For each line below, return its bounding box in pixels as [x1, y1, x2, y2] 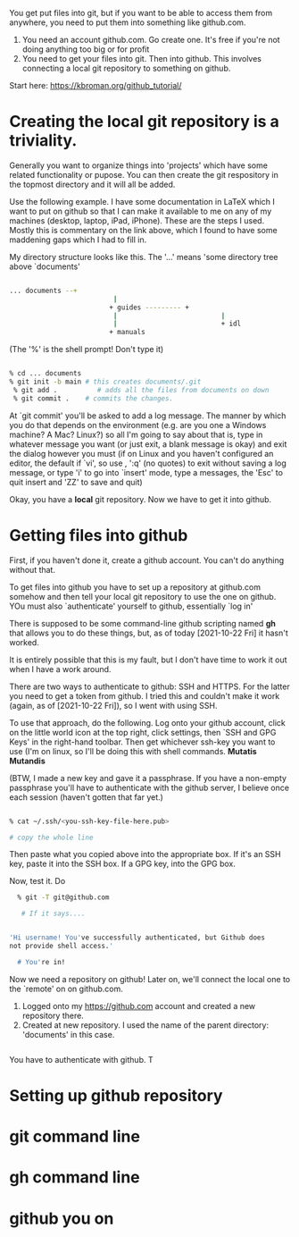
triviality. [9, 130, 78, 151]
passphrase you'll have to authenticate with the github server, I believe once [9, 782, 290, 793]
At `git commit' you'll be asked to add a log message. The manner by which [9, 410, 287, 421]
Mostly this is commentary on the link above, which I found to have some [9, 224, 278, 235]
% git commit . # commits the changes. [12, 393, 174, 403]
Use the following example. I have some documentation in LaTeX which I [9, 196, 275, 206]
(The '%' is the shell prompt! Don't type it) [9, 344, 164, 355]
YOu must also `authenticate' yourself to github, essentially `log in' [9, 601, 253, 611]
